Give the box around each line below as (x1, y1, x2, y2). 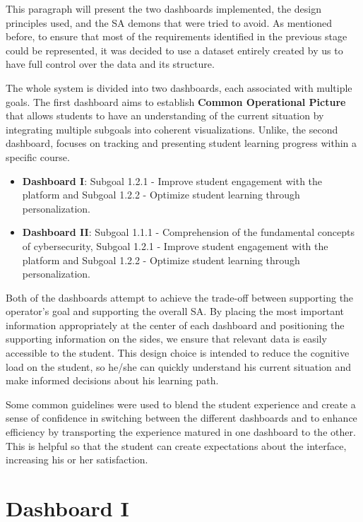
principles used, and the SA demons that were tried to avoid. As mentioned (6, 15, 333, 30)
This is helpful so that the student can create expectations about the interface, (6, 438, 347, 453)
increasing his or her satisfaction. (6, 452, 148, 467)
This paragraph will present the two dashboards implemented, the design (6, 1, 321, 16)
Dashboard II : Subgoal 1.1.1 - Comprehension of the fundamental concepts (22, 225, 355, 239)
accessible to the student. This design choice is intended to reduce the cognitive (6, 345, 350, 360)
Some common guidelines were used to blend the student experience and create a (6, 396, 356, 411)
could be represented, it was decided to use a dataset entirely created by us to (6, 42, 343, 57)
